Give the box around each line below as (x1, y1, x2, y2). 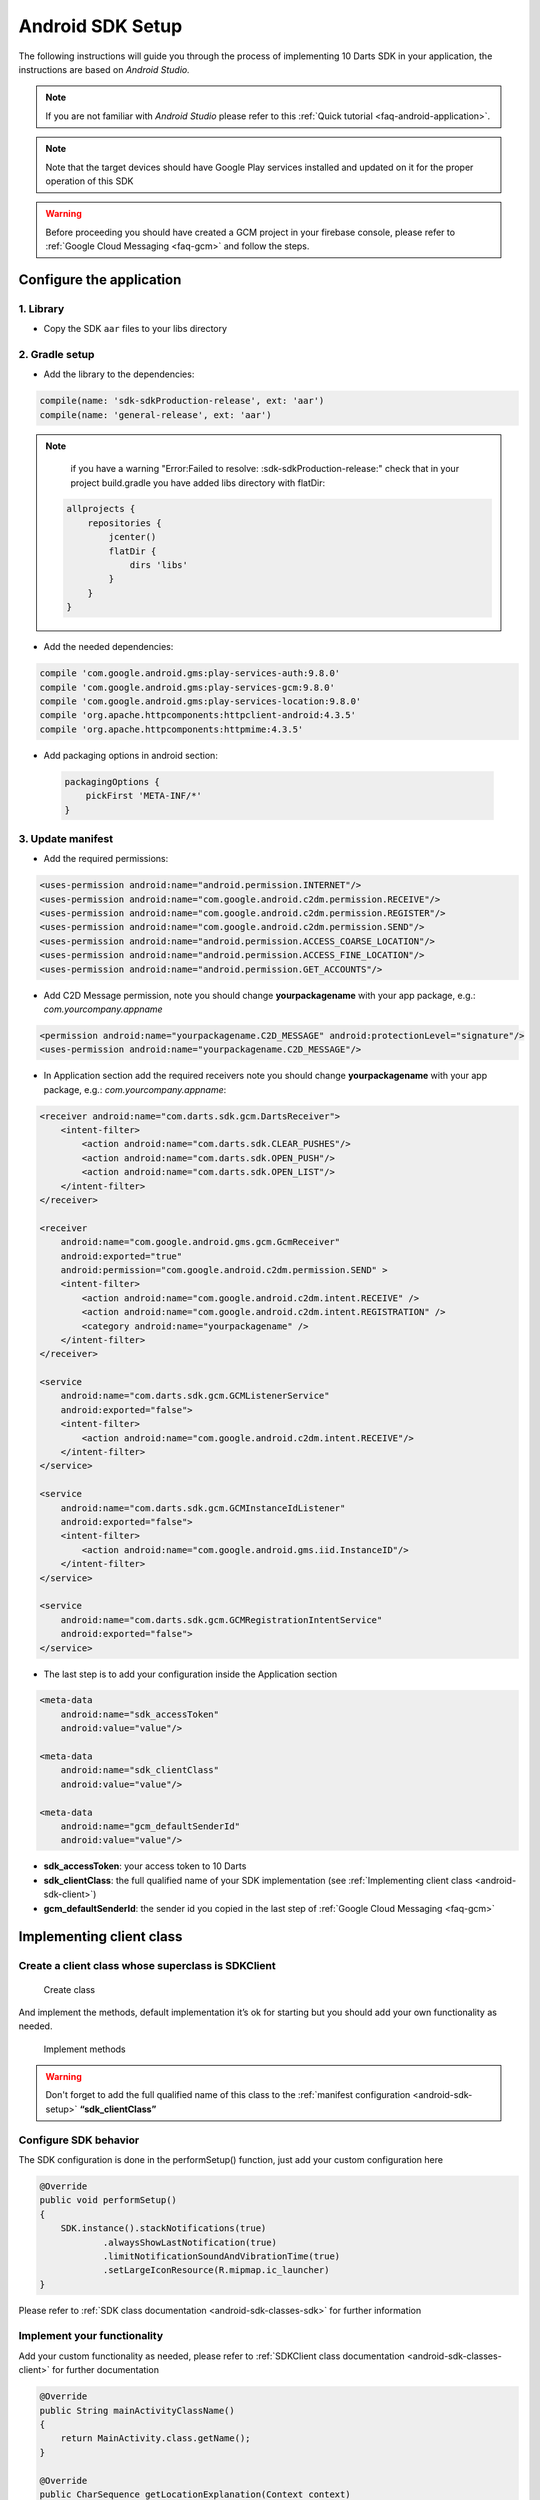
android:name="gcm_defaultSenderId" (60, 1821, 240, 1832)
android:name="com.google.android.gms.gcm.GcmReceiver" (60, 1236, 341, 1248)
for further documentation (51, 2364, 160, 2376)
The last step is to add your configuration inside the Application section (43, 1668, 338, 1680)
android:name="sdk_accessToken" (60, 1708, 220, 1720)
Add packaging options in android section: (43, 749, 219, 761)
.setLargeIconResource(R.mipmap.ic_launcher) (102, 2265, 330, 2276)
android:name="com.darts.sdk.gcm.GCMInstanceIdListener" (60, 1502, 346, 1514)
